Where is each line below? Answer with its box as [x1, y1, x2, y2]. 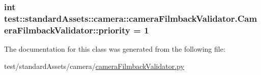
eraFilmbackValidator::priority [4, 23, 131, 36]
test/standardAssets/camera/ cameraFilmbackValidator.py [4, 60, 184, 71]
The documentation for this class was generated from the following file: [4, 44, 225, 54]
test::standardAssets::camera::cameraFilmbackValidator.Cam [4, 12, 257, 24]
